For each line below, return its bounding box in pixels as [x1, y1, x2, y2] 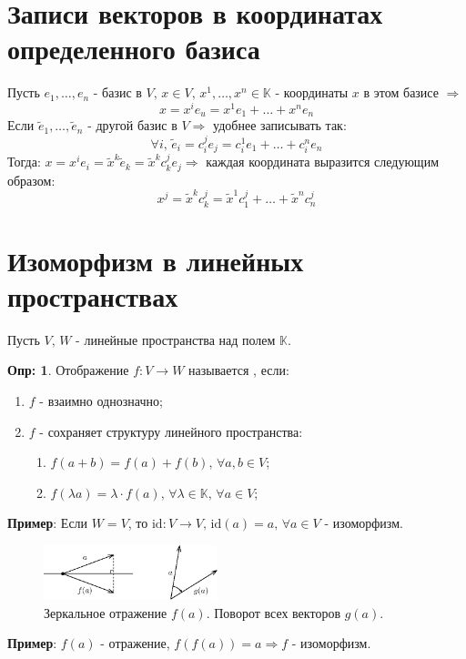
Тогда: [7, 152, 41, 171]
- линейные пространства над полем [76, 329, 276, 349]
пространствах [7, 277, 178, 314]
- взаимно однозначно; [39, 391, 163, 411]
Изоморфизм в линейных [7, 241, 304, 279]
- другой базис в [87, 116, 177, 135]
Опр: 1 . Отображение [7, 360, 129, 380]
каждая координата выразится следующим [206, 152, 440, 171]
